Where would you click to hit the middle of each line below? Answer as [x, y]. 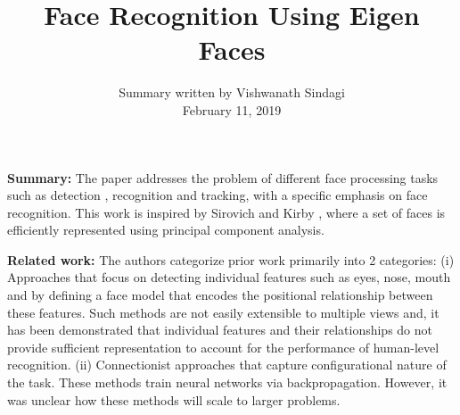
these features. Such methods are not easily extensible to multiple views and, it [223, 312]
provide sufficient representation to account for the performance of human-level [223, 347]
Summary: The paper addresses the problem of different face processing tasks [223, 177]
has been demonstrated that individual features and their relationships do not [220, 330]
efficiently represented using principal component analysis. [166, 230]
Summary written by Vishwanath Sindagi [232, 92]
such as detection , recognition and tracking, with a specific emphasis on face [218, 195]
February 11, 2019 [232, 109]
